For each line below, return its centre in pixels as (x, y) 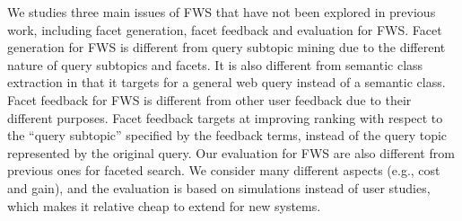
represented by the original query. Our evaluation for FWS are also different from (231, 152)
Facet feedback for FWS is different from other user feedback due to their (209, 99)
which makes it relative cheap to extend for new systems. (164, 205)
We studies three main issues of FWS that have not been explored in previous (222, 12)
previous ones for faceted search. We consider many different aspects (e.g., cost (224, 170)
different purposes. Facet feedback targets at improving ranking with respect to (225, 117)
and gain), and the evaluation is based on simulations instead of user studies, (219, 187)
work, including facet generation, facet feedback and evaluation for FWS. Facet (225, 29)
